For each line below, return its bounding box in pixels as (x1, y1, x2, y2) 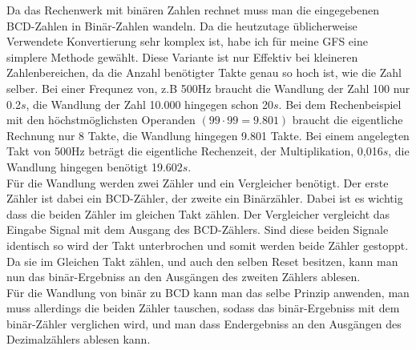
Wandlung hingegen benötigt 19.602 (6, 158, 183, 175)
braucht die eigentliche (292, 111, 403, 128)
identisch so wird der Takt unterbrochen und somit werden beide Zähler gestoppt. (6, 236, 409, 253)
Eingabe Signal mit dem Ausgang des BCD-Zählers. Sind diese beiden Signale (6, 221, 389, 238)
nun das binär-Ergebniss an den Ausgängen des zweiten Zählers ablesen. (6, 268, 361, 285)
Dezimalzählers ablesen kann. (6, 331, 151, 348)
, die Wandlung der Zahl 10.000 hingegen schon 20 (26, 95, 274, 112)
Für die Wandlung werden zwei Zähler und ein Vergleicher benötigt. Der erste (6, 174, 389, 191)
